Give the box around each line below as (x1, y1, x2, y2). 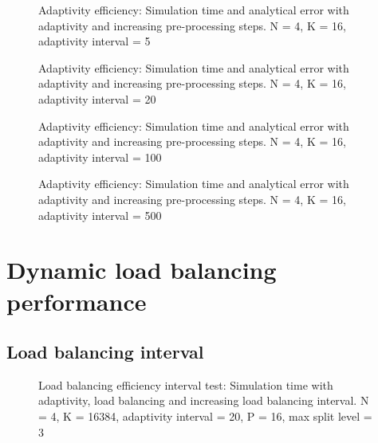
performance (6, 284, 147, 317)
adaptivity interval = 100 (38, 148, 162, 165)
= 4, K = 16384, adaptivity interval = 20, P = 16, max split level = (38, 408, 372, 425)
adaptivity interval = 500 (38, 206, 162, 223)
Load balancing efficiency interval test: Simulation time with (38, 376, 333, 393)
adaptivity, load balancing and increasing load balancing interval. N (38, 392, 369, 409)
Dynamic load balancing (6, 253, 277, 286)
